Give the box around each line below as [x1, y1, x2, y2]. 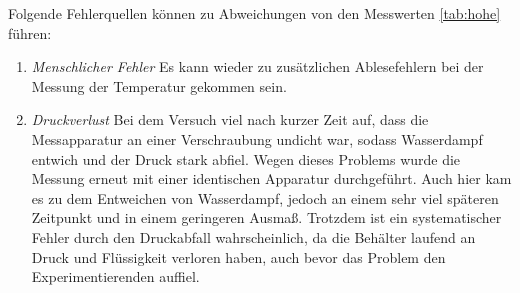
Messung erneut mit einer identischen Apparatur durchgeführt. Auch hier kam [31, 168, 512, 189]
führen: [8, 22, 52, 43]
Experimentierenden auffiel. [31, 266, 200, 287]
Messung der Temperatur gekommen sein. [31, 75, 287, 96]
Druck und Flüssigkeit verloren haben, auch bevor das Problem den [31, 246, 446, 267]
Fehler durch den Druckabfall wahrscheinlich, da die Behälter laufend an [31, 226, 476, 247]
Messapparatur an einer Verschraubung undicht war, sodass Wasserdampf [31, 128, 483, 149]
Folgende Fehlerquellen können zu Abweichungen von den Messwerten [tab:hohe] [8, 3, 501, 23]
